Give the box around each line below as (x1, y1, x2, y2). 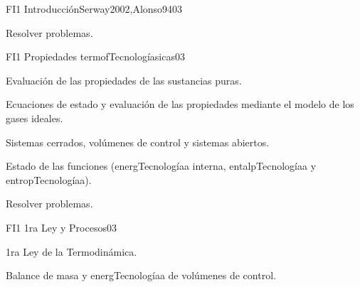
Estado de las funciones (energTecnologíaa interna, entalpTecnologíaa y (6, 158, 317, 173)
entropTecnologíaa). (6, 172, 92, 187)
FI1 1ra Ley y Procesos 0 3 (6, 220, 117, 234)
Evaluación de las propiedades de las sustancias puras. (6, 72, 242, 87)
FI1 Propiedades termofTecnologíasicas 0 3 (6, 49, 185, 64)
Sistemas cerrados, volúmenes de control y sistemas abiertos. (6, 134, 270, 149)
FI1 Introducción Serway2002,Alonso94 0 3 (6, 1, 183, 16)
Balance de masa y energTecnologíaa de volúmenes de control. (6, 268, 276, 283)
